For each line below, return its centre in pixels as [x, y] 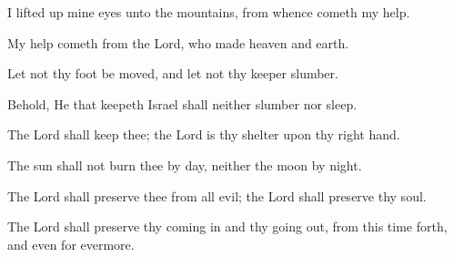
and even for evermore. [71, 244]
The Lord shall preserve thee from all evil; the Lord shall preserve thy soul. [217, 195]
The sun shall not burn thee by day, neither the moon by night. [185, 164]
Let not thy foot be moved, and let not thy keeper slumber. [173, 73]
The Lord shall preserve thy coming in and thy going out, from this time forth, [227, 226]
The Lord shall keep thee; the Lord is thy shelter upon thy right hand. [204, 134]
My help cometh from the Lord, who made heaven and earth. [178, 42]
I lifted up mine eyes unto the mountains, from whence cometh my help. [209, 12]
